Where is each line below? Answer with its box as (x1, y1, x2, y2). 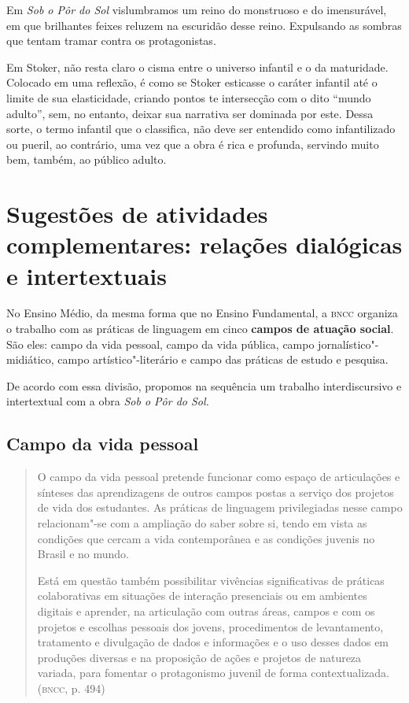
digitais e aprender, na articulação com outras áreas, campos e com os (37, 602, 375, 619)
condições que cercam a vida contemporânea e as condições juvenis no (37, 530, 375, 546)
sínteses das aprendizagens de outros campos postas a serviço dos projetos (37, 483, 394, 500)
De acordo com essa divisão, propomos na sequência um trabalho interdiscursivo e (6, 377, 402, 394)
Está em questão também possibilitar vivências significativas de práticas (37, 572, 385, 588)
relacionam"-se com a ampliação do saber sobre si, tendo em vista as (37, 514, 367, 531)
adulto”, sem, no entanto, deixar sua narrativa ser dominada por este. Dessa (6, 105, 374, 121)
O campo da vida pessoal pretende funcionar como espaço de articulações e (37, 468, 400, 485)
